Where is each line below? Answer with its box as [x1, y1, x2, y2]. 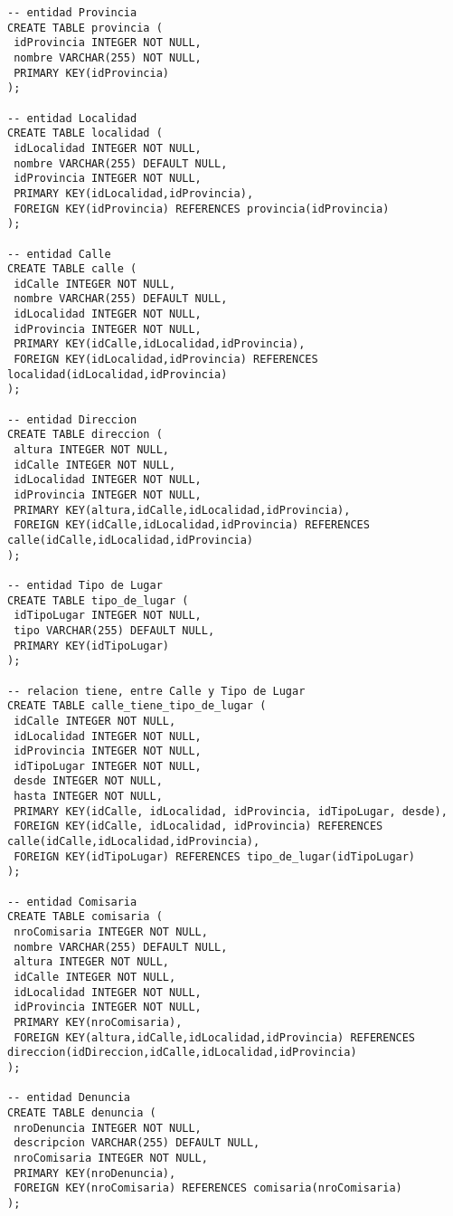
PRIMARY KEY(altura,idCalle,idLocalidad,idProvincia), [14, 503, 351, 517]
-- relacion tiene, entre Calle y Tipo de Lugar [7, 684, 306, 698]
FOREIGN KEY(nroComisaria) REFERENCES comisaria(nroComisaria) [14, 1182, 402, 1195]
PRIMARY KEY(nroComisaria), [14, 1015, 183, 1029]
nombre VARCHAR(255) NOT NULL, [14, 51, 202, 64]
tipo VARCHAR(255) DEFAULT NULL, [14, 623, 215, 637]
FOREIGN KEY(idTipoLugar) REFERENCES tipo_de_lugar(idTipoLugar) [14, 850, 416, 863]
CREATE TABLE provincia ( [7, 21, 163, 34]
